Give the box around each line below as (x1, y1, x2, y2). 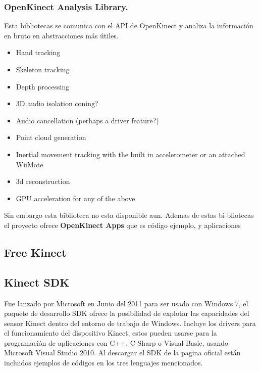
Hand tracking (16, 47, 61, 58)
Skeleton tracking (16, 64, 70, 74)
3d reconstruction (16, 176, 70, 187)
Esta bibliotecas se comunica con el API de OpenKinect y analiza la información (4, 20, 253, 31)
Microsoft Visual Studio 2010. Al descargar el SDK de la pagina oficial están (4, 347, 241, 358)
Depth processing (16, 81, 70, 91)
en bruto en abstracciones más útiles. (4, 30, 119, 40)
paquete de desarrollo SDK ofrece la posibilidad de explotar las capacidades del (4, 308, 249, 318)
